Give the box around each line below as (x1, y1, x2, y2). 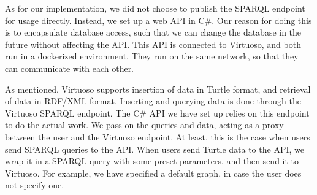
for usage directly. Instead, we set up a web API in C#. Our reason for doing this (5, 13, 312, 26)
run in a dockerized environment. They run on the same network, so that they (5, 50, 299, 63)
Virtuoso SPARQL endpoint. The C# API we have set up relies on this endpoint (5, 106, 310, 119)
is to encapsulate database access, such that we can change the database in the (5, 26, 302, 39)
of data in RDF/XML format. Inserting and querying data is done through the (5, 94, 301, 107)
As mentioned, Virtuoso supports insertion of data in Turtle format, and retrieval (5, 82, 311, 95)
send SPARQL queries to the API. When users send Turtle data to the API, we (5, 142, 304, 155)
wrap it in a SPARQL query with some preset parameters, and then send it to (5, 155, 299, 167)
